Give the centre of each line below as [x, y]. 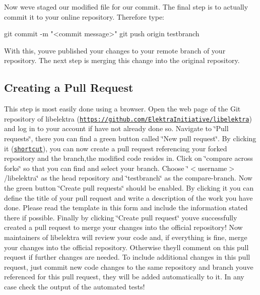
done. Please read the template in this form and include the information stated [126, 208]
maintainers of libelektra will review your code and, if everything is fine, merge [126, 237]
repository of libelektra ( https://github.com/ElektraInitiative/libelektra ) [128, 118]
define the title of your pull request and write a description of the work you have [128, 197]
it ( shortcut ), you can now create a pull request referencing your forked [116, 148]
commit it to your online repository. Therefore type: [84, 16]
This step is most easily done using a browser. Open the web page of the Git [122, 109]
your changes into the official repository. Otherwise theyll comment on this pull [126, 247]
